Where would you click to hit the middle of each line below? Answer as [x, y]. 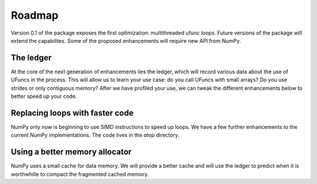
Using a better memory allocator [71, 152]
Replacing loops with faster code [72, 113]
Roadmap [35, 15]
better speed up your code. [44, 96]
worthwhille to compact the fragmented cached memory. [80, 174]
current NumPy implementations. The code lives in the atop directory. [95, 135]
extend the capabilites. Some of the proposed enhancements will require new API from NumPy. [126, 40]
